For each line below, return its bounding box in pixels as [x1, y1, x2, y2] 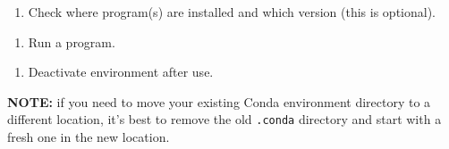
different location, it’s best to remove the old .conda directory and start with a [7, 110, 442, 128]
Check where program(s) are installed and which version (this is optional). [28, 3, 436, 21]
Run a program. [28, 32, 115, 51]
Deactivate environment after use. [28, 62, 214, 81]
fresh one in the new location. [7, 128, 170, 146]
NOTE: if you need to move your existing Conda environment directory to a [7, 92, 431, 111]
